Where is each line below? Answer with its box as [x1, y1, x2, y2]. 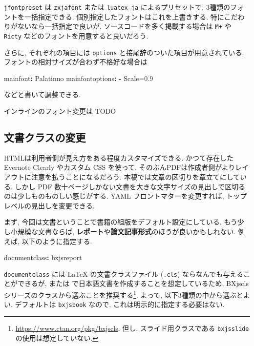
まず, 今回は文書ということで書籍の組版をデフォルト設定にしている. [4, 217, 222, 227]
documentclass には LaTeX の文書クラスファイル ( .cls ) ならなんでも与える [4, 268, 243, 279]
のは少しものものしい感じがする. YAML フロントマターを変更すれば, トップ [4, 191, 247, 201]
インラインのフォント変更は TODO [4, 106, 116, 116]
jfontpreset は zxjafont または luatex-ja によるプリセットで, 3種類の [4, 2, 230, 12]
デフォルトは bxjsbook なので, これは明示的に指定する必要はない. [15, 299, 225, 309]
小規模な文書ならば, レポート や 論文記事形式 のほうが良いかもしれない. [10, 226, 236, 236]
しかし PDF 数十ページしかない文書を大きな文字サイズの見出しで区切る [15, 181, 246, 191]
